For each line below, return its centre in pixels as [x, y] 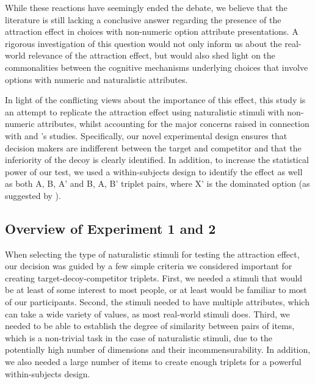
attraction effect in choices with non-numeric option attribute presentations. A [152, 31]
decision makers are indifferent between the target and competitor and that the [153, 147]
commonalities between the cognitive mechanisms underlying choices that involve [157, 67]
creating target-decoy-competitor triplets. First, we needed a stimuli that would [154, 277]
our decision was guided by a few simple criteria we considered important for [149, 266]
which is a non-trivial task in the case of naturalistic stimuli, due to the [139, 337]
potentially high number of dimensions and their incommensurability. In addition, [158, 350]
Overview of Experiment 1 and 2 [110, 228]
